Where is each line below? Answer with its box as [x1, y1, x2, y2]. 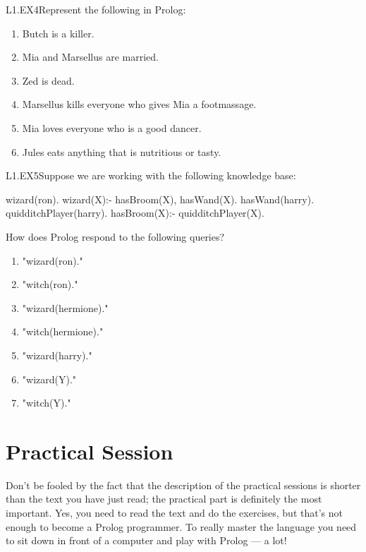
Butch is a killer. [22, 25, 94, 40]
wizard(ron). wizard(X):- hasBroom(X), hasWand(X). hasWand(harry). [6, 191, 315, 206]
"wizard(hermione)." [22, 300, 109, 315]
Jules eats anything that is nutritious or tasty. [22, 144, 221, 159]
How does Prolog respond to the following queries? [6, 229, 225, 244]
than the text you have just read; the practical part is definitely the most [6, 491, 322, 506]
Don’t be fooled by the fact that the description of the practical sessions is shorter [6, 477, 361, 492]
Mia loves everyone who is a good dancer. [22, 120, 202, 135]
